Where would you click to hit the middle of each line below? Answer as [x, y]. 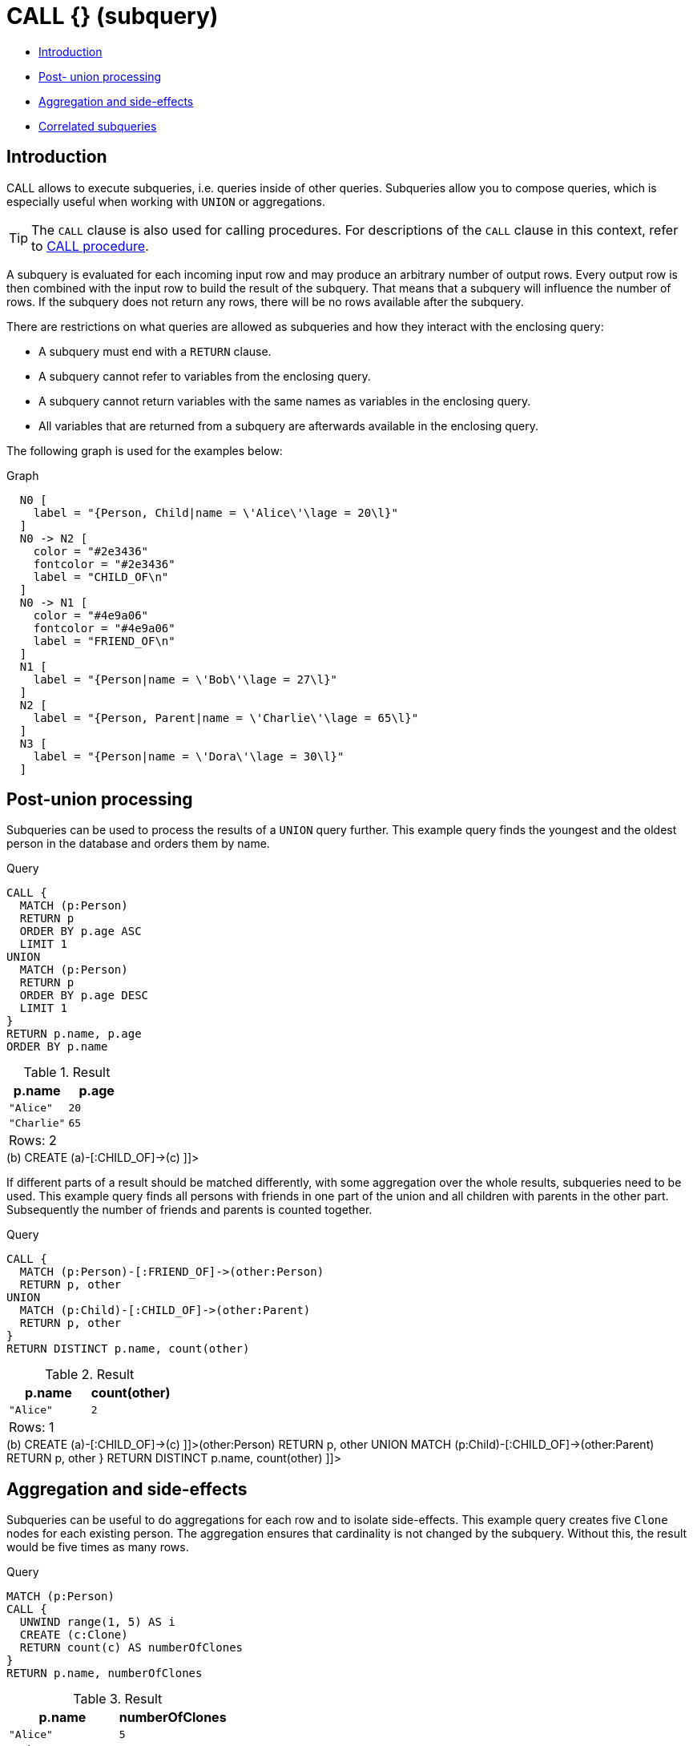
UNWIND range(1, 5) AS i [97, 1622]
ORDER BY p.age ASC [81, 931]
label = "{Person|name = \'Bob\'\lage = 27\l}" [185, 679]
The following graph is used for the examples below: [145, 450]
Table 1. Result [67, 1073]
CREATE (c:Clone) [74, 1635]
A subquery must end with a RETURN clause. [155, 351]
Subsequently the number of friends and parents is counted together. [189, 1210]
